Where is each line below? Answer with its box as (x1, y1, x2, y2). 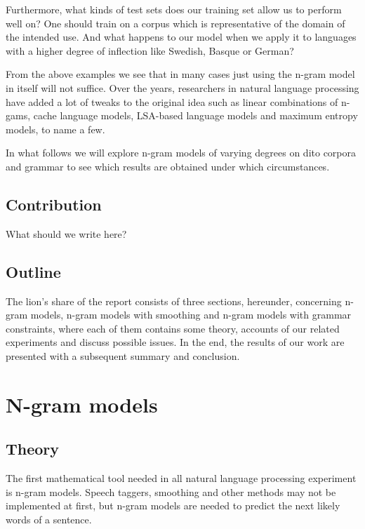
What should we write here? (6, 226, 127, 241)
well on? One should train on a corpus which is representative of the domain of (6, 15, 345, 30)
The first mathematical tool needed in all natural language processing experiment (6, 471, 357, 486)
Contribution (6, 193, 102, 215)
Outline (6, 260, 61, 282)
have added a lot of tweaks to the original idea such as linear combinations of (6, 94, 338, 109)
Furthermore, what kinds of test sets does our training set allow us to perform (6, 2, 342, 16)
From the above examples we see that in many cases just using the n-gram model (6, 67, 355, 81)
